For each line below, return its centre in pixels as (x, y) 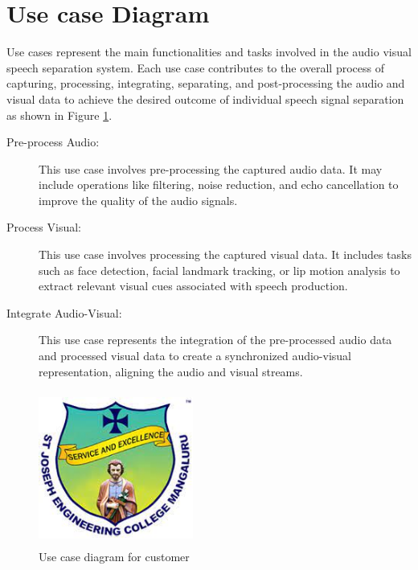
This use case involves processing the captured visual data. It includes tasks (225, 254)
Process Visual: (44, 227)
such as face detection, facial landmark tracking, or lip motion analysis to (219, 270)
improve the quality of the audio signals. (138, 200)
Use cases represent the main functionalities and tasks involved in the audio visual (209, 52)
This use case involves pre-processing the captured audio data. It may (211, 168)
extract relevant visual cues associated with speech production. (193, 286)
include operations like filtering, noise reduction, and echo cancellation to (219, 185)
